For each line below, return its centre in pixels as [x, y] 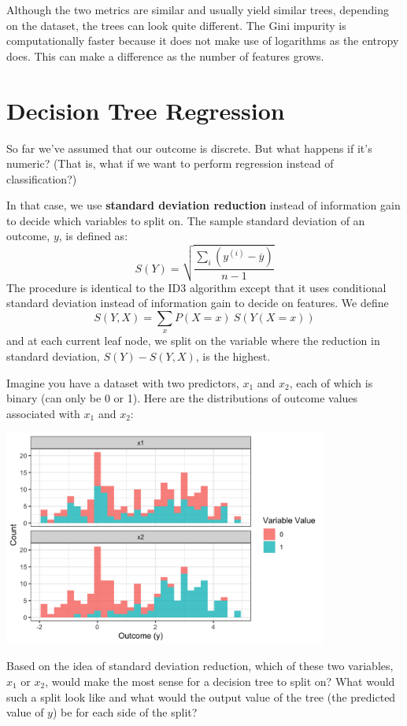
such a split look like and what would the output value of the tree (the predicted [201, 696]
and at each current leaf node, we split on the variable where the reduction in [193, 341]
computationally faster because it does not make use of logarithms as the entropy [203, 41]
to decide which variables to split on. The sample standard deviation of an [186, 220]
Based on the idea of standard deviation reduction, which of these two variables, [200, 666]
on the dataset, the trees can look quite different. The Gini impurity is [176, 25]
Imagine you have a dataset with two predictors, [123, 382]
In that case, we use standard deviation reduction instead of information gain [203, 205]
